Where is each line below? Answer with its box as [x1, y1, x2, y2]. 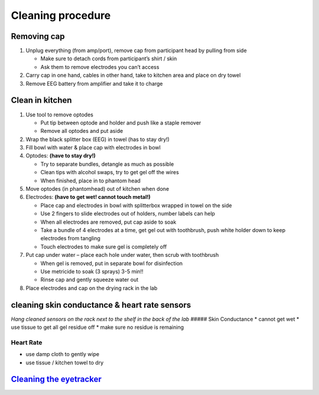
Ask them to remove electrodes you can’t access [40, 63, 159, 70]
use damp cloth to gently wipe [25, 351, 100, 358]
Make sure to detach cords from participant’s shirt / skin [40, 55, 177, 62]
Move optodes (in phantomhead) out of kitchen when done [25, 185, 170, 192]
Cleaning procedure [11, 9, 111, 22]
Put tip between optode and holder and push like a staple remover [40, 119, 201, 126]
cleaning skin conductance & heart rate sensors [11, 300, 191, 310]
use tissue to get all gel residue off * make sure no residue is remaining [11, 324, 184, 331]
